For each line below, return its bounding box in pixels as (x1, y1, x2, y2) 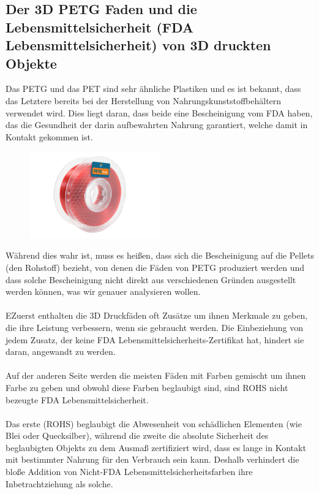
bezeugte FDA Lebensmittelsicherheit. (6, 393, 149, 406)
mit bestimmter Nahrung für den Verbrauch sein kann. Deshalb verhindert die (6, 453, 299, 466)
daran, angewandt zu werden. (6, 345, 116, 358)
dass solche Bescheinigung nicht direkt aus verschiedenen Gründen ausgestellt (6, 273, 296, 286)
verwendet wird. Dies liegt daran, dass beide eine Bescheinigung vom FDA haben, (6, 106, 313, 119)
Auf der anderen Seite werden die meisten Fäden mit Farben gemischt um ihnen (6, 369, 306, 382)
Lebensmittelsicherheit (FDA (6, 17, 194, 36)
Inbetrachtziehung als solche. (6, 477, 113, 490)
